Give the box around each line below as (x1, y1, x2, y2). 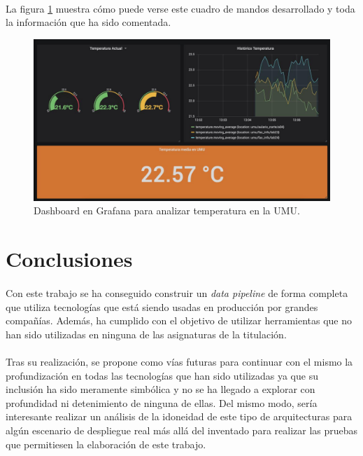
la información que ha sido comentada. (6, 15, 171, 29)
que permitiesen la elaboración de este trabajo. (6, 436, 206, 451)
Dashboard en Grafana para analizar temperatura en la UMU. (34, 203, 300, 218)
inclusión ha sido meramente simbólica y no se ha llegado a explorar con (6, 382, 315, 396)
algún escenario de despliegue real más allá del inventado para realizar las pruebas (6, 422, 358, 437)
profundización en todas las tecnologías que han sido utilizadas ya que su (6, 368, 318, 382)
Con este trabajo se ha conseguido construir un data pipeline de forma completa (6, 285, 348, 300)
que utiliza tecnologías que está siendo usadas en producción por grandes (6, 299, 318, 314)
